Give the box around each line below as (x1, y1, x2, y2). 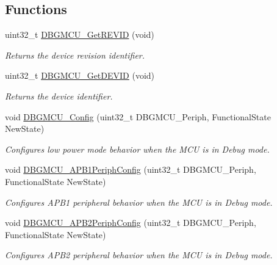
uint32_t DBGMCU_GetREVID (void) (5, 28, 154, 41)
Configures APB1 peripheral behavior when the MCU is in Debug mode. (5, 195, 273, 208)
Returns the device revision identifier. (5, 48, 145, 61)
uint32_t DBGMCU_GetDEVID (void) (5, 69, 155, 82)
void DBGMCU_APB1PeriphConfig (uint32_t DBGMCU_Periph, (5, 163, 256, 176)
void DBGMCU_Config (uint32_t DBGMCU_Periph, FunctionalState (5, 110, 271, 123)
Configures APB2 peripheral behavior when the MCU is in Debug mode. (5, 249, 273, 261)
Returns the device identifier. (5, 89, 113, 102)
